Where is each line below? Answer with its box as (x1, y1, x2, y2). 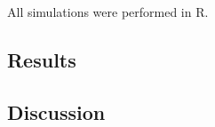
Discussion (7, 98, 106, 125)
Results (7, 45, 76, 73)
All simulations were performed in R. (7, 3, 209, 20)
